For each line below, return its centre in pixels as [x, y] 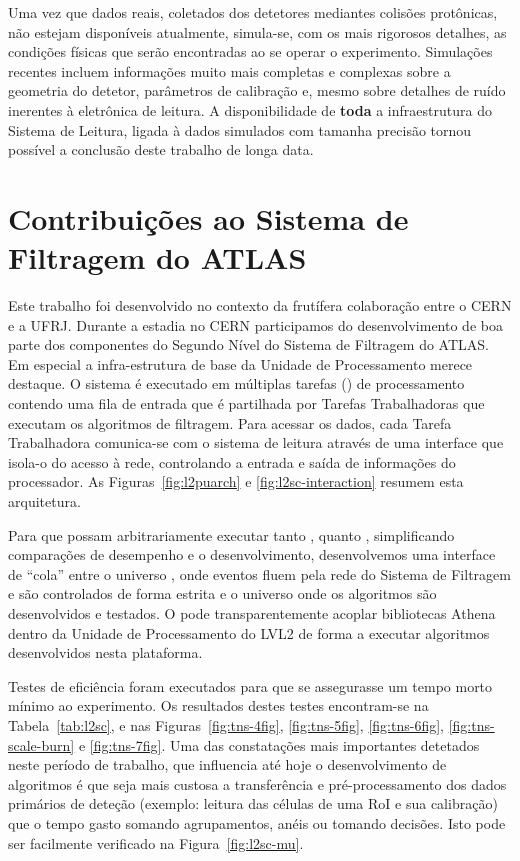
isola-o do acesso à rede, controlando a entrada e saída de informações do [232, 461]
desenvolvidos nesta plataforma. [105, 652]
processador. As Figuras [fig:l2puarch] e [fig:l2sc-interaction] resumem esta [236, 481]
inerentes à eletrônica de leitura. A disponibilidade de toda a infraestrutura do [250, 109]
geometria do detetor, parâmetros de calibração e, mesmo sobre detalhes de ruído [257, 90]
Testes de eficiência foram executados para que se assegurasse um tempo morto [250, 685]
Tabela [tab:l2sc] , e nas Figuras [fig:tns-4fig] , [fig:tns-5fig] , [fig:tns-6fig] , [226, 724]
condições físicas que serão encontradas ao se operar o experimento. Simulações [250, 51]
